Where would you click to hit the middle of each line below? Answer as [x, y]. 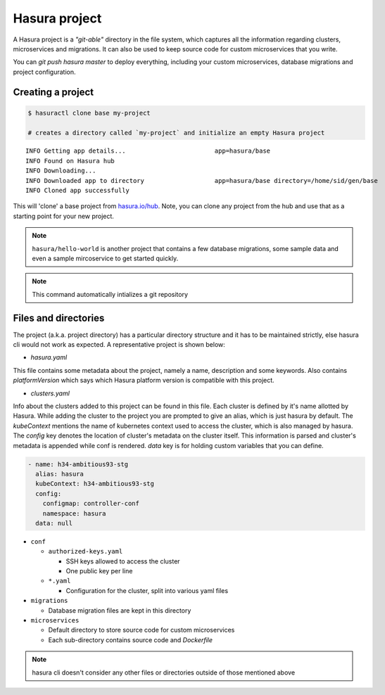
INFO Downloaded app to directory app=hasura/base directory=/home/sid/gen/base [202, 180]
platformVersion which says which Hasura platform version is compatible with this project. [144, 381]
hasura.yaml [49, 357]
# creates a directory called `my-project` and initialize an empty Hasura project [176, 133]
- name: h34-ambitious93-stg [78, 464]
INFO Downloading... [61, 171]
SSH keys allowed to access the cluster [123, 561]
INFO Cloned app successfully [78, 191]
